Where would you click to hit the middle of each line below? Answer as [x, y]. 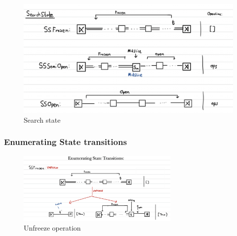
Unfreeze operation [52, 228]
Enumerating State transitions [65, 142]
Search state [42, 119]
